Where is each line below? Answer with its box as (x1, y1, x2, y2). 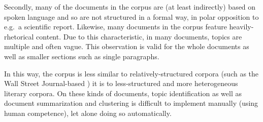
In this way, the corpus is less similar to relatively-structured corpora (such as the (4, 68, 259, 78)
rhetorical (4, 31, 34, 42)
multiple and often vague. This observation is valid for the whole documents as (4, 41, 249, 52)
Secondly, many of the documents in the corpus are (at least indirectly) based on (4, 2, 256, 12)
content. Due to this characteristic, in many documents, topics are (36, 31, 242, 42)
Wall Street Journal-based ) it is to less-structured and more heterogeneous (4, 78, 238, 89)
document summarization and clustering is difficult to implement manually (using (4, 98, 258, 108)
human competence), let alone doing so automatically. (4, 107, 172, 118)
